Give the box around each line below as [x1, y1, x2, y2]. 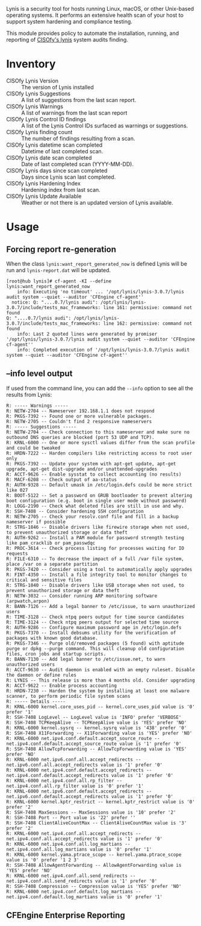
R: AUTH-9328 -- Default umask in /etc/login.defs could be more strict [6, 482, 193, 488]
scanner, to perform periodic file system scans [6, 693, 131, 699]
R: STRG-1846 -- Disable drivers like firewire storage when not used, [6, 524, 190, 530]
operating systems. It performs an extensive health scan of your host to [6, 11, 184, 19]
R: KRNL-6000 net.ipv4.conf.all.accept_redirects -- [6, 830, 141, 837]
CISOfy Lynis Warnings [6, 103, 63, 110]
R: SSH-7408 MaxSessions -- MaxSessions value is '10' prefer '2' [6, 809, 176, 816]
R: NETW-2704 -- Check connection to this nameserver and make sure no [6, 429, 190, 435]
